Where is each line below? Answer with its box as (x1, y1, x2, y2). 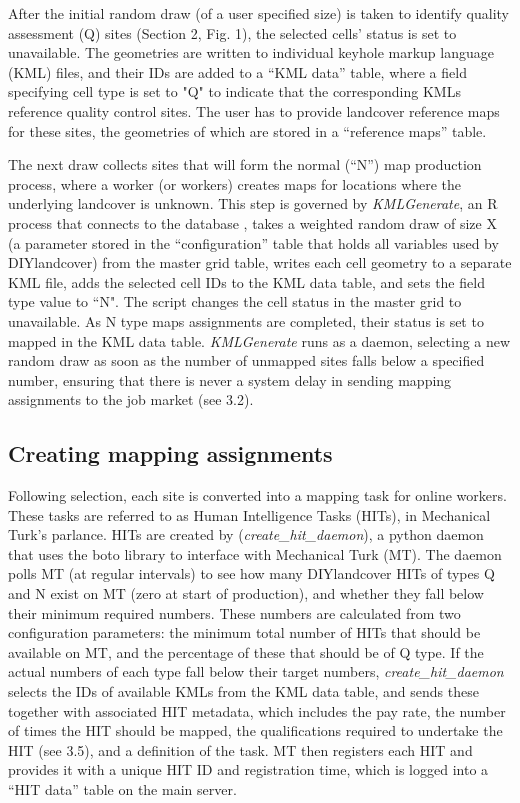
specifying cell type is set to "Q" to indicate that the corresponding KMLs (8, 81, 461, 102)
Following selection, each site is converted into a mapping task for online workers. (8, 485, 507, 506)
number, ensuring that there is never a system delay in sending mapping (8, 369, 452, 390)
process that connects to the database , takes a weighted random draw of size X (8, 212, 497, 233)
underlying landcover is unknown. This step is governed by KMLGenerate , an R (8, 193, 498, 214)
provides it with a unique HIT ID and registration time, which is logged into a (8, 759, 489, 780)
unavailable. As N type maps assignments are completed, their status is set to (8, 310, 484, 331)
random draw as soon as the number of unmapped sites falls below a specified (8, 350, 485, 371)
